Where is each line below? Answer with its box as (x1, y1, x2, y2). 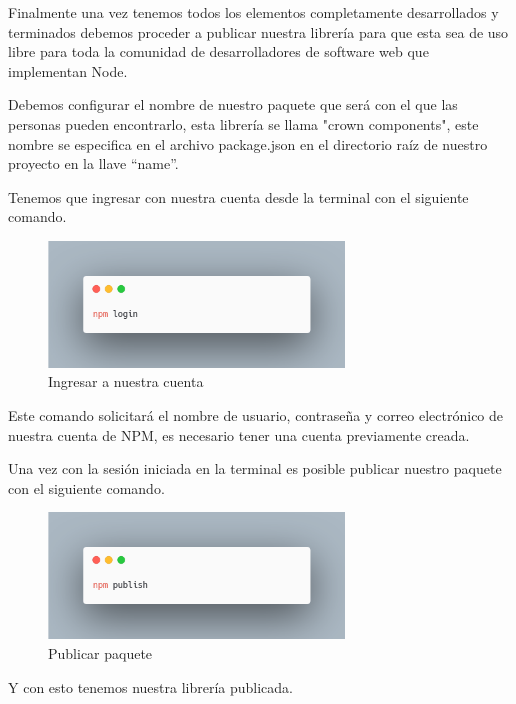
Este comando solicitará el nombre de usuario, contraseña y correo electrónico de (8, 405, 504, 426)
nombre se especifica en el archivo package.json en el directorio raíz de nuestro (8, 133, 488, 154)
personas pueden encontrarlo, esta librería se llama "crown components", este (8, 113, 479, 134)
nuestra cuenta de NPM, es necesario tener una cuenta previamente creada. (8, 424, 470, 445)
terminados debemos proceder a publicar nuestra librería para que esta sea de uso (8, 21, 509, 42)
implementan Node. (8, 60, 128, 81)
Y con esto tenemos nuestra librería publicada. (8, 676, 294, 697)
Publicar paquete (48, 642, 153, 663)
